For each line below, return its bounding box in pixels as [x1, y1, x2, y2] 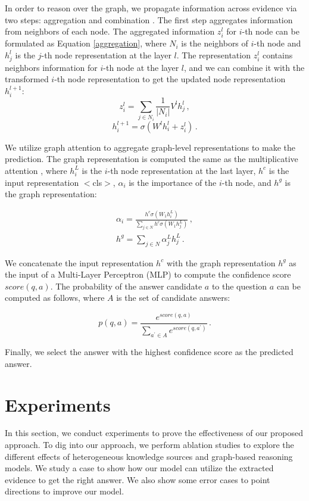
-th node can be [242, 25, 299, 38]
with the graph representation [166, 256, 276, 269]
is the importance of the [129, 176, 217, 188]
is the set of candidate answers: [116, 291, 230, 304]
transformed [5, 73, 49, 85]
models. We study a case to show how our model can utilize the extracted [5, 462, 274, 474]
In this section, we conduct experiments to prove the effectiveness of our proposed [5, 427, 304, 439]
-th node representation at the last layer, [107, 164, 256, 176]
